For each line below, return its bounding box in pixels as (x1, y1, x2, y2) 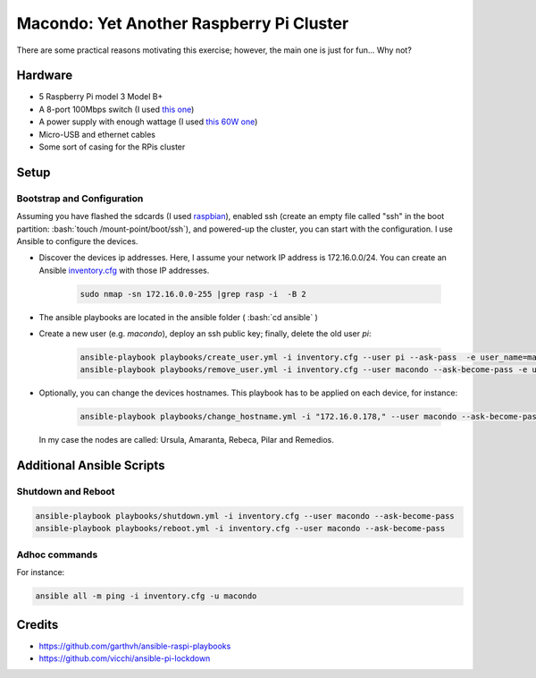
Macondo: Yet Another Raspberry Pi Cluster (16, 13, 349, 33)
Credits (16, 617, 59, 632)
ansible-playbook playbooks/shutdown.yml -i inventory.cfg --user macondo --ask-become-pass (35, 511, 455, 521)
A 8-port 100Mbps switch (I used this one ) (38, 104, 195, 114)
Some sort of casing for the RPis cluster (38, 141, 186, 152)
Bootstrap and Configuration (16, 192, 144, 205)
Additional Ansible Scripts (16, 458, 165, 473)
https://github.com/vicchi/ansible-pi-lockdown (38, 653, 211, 664)
